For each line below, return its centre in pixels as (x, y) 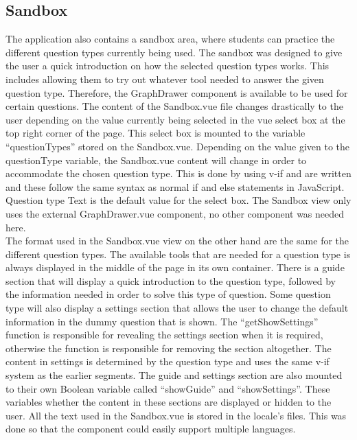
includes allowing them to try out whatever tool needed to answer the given (165, 79)
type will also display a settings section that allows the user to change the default (177, 308)
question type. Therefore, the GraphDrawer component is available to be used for (177, 92)
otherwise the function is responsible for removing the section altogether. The (169, 348)
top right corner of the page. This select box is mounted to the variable (156, 133)
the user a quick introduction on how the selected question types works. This (168, 66)
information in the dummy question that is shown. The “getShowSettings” (162, 321)
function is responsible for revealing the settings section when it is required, (164, 335)
